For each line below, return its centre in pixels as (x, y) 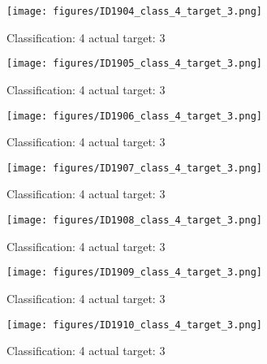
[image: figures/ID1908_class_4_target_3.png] (134, 220)
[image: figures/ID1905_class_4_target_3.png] (134, 64)
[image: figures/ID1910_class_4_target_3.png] (134, 325)
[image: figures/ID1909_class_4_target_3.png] (134, 273)
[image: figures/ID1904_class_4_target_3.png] (134, 11)
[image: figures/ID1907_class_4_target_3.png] (134, 168)
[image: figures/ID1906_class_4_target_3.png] (134, 116)
